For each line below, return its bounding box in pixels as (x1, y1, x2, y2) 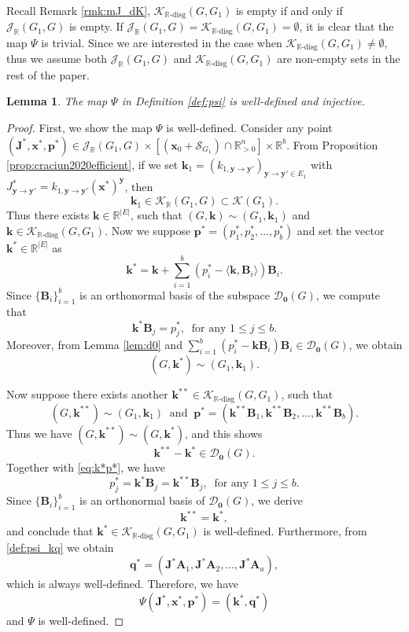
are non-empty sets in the (277, 50, 400, 67)
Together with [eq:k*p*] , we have (6, 459, 165, 476)
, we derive (251, 492, 303, 509)
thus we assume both (6, 50, 108, 67)
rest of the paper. (6, 66, 90, 83)
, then (124, 178, 153, 194)
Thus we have (6, 424, 72, 441)
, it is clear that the (299, 18, 394, 35)
